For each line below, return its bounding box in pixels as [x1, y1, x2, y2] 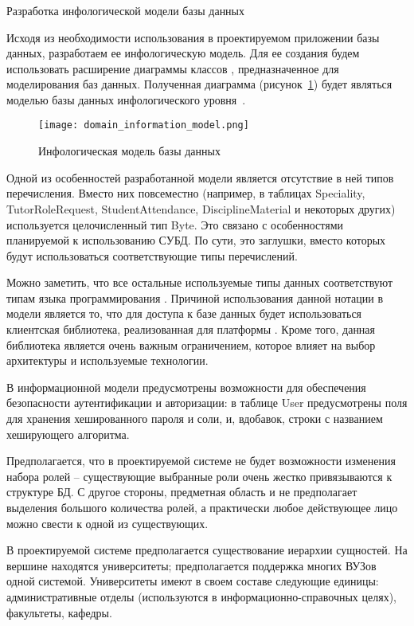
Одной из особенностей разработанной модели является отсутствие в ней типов [6, 169, 394, 186]
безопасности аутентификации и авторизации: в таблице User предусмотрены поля [6, 394, 408, 411]
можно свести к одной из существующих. [6, 514, 209, 531]
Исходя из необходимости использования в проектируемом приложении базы [6, 29, 380, 45]
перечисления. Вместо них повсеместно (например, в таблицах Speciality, [6, 185, 365, 201]
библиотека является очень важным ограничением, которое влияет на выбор [6, 336, 376, 353]
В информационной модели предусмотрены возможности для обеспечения [6, 378, 366, 395]
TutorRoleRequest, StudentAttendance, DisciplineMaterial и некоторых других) [6, 200, 396, 217]
